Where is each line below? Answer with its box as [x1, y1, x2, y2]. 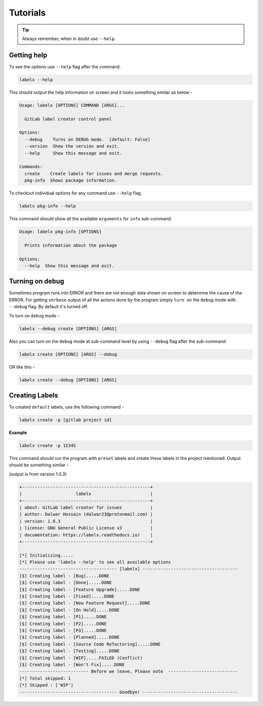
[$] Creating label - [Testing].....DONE [19, 648, 120, 654]
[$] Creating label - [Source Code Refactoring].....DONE [19, 641, 161, 647]
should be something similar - [9, 462, 69, 468]
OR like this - [9, 364, 35, 370]
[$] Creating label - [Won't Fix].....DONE [19, 662, 125, 667]
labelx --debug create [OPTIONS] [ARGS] [19, 326, 117, 332]
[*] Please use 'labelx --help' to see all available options [19, 560, 171, 565]
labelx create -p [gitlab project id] [19, 417, 112, 423]
